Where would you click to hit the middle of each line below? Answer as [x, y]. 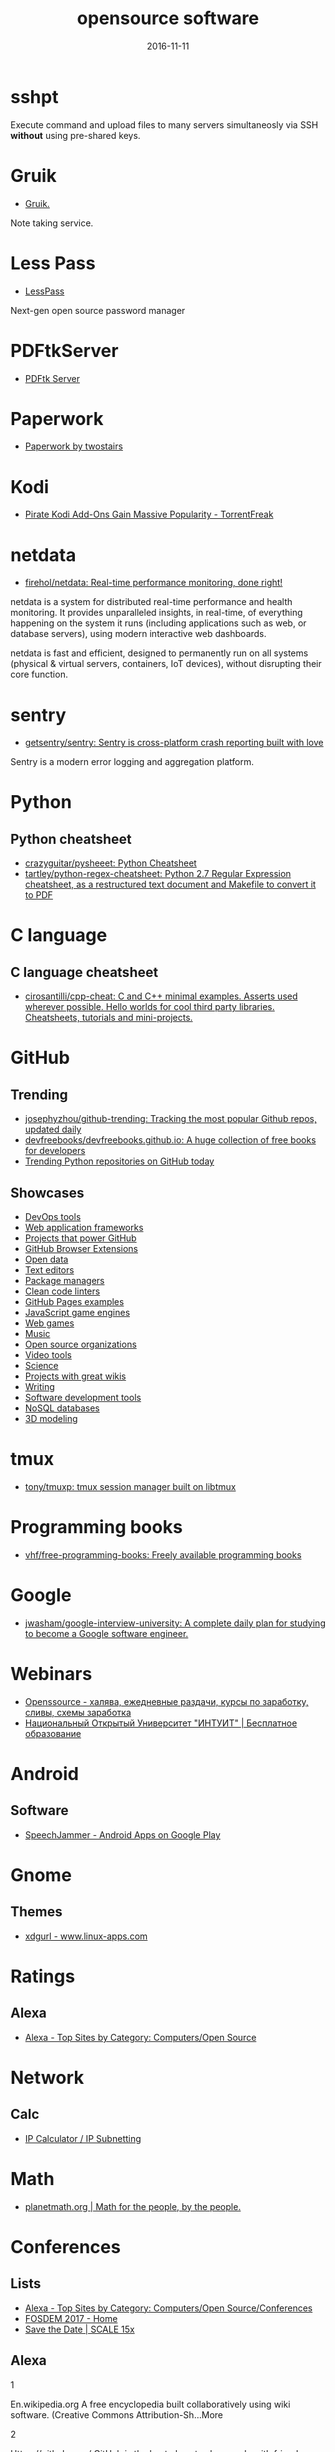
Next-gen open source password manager [98, 310]
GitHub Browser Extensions [81, 1249]
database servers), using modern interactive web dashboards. [138, 634]
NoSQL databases [62, 1408]
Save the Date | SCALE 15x [79, 2329]
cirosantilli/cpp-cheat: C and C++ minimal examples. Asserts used [161, 996]
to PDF [38, 895]
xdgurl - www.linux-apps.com [86, 1936]
